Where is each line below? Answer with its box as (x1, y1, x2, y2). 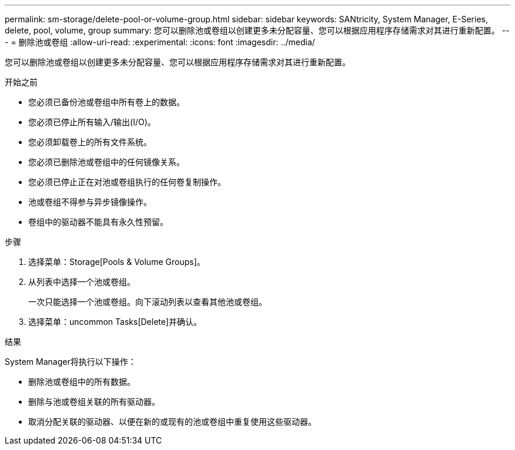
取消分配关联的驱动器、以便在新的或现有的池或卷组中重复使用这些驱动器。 (28, 417, 316, 427)
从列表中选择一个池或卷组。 (28, 277, 135, 287)
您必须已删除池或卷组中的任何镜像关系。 (28, 157, 185, 167)
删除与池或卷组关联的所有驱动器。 (28, 397, 160, 407)
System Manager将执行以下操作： (5, 357, 136, 367)
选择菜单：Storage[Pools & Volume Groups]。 (28, 257, 205, 267)
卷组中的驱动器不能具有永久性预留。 (28, 217, 168, 227)
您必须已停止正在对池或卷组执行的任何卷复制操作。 (28, 177, 226, 187)
